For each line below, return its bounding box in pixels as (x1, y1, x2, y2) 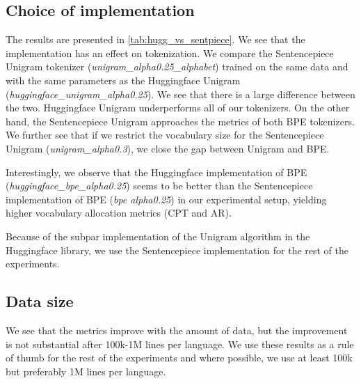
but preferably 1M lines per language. (6, 364, 166, 378)
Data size (6, 290, 74, 312)
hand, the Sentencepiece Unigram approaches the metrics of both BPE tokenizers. (6, 114, 355, 128)
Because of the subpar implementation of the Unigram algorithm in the (6, 228, 310, 243)
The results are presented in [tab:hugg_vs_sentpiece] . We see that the (6, 32, 305, 47)
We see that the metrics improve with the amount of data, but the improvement (6, 322, 348, 337)
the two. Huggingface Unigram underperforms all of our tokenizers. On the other (6, 100, 350, 115)
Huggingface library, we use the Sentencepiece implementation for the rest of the (6, 242, 349, 257)
